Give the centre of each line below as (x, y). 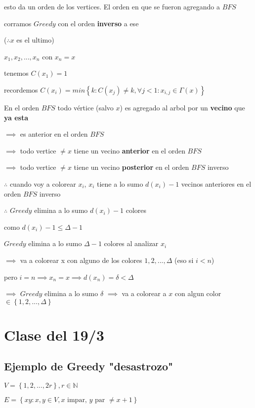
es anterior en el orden (54, 134)
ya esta (16, 117)
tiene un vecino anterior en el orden (129, 150)
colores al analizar (131, 243)
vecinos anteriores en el (216, 183)
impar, (77, 400)
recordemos (21, 89)
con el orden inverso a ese (98, 23)
